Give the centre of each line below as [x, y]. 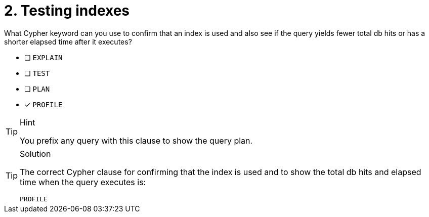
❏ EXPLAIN [44, 57]
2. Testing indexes [67, 11]
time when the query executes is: [83, 182]
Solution [35, 154]
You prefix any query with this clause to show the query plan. [136, 140]
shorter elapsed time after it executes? [68, 41]
